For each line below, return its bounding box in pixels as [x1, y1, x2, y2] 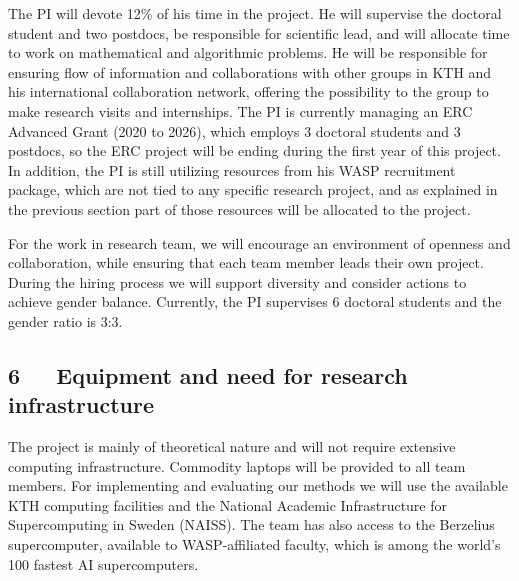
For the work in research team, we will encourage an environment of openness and [8, 232, 511, 253]
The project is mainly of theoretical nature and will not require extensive [8, 436, 456, 457]
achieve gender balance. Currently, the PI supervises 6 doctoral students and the [8, 291, 502, 312]
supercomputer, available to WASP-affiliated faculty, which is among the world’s [8, 534, 501, 555]
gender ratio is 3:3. [8, 310, 123, 331]
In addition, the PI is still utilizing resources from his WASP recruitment [8, 159, 456, 180]
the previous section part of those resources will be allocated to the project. [8, 198, 471, 219]
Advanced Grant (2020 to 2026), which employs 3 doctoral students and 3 [8, 120, 461, 141]
